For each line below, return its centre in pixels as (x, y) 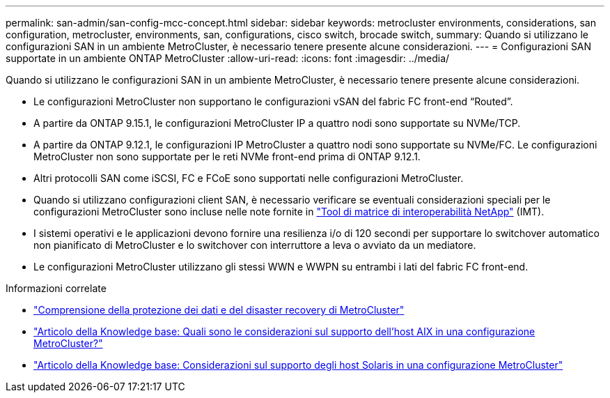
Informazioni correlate (56, 288)
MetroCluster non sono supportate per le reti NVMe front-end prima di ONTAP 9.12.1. (227, 156)
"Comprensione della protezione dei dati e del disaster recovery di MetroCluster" (219, 310)
